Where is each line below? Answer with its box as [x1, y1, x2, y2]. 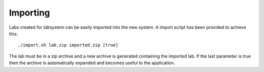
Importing [9, 7, 50, 18]
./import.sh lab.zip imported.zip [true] [18, 42, 118, 48]
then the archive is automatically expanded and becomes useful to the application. [9, 60, 176, 66]
